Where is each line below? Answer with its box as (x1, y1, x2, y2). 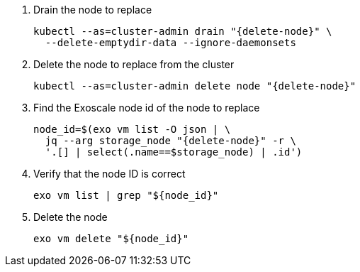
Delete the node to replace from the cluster (33, 58, 235, 70)
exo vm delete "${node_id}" (33, 233, 189, 244)
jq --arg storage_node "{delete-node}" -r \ (45, 135, 296, 146)
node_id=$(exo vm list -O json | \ (33, 124, 231, 135)
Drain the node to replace (33, 4, 152, 16)
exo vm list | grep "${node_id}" (33, 190, 219, 201)
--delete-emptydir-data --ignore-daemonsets (45, 37, 296, 48)
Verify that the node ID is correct (33, 168, 186, 180)
